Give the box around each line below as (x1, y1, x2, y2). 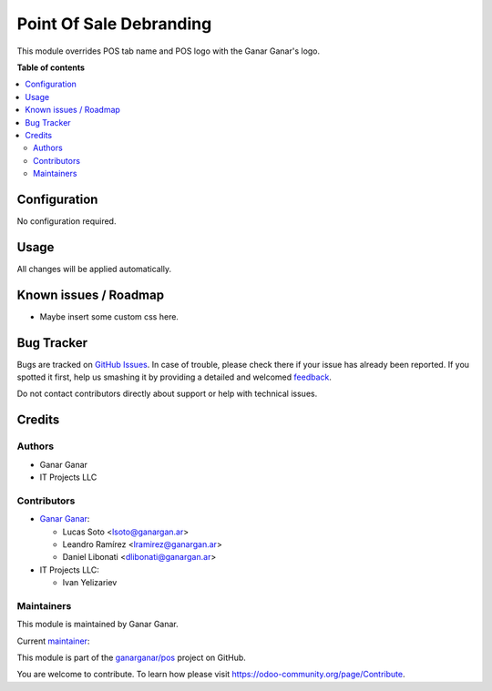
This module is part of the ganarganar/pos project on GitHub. (16, 652, 246, 664)
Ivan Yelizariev (62, 577, 118, 588)
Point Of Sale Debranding (16, 14, 212, 34)
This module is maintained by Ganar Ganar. (16, 619, 179, 630)
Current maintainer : (16, 635, 90, 646)
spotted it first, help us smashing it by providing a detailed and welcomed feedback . (16, 371, 333, 382)
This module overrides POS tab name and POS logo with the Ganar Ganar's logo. (16, 46, 321, 56)
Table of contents (16, 62, 86, 73)
